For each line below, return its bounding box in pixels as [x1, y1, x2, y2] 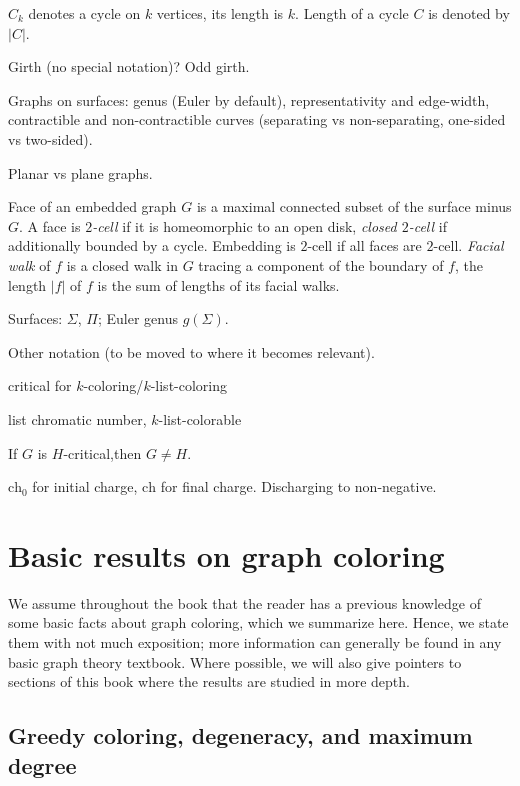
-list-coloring [150, 375, 228, 396]
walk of [8, 254, 51, 275]
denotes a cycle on [28, 3, 141, 23]
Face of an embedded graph [8, 196, 177, 217]
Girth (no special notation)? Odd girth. [8, 56, 250, 77]
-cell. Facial [433, 235, 504, 256]
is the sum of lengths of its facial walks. [97, 274, 340, 295]
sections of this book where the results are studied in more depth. [8, 671, 410, 692]
